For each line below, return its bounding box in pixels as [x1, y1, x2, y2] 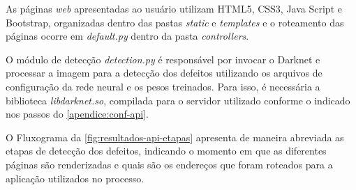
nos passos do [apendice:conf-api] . [6, 106, 149, 121]
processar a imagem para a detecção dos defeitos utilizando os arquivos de [6, 65, 322, 80]
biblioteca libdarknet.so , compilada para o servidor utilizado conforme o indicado [6, 93, 350, 107]
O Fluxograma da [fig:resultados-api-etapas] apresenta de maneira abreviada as [6, 129, 344, 144]
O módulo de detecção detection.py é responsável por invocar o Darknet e [6, 52, 320, 66]
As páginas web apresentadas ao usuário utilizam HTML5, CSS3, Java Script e [6, 1, 342, 15]
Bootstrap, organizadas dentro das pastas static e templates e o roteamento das [6, 15, 344, 29]
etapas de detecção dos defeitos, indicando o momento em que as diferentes [6, 143, 327, 158]
